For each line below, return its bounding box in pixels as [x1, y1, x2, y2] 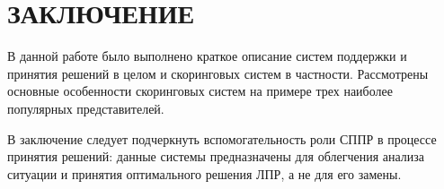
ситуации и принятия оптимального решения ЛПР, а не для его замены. [7, 164, 402, 183]
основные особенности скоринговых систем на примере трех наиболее [7, 82, 393, 100]
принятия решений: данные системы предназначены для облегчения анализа [7, 147, 425, 166]
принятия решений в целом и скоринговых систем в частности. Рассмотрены [7, 64, 429, 82]
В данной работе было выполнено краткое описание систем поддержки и [7, 47, 407, 65]
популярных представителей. [7, 99, 164, 117]
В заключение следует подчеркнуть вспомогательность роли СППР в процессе [7, 129, 437, 148]
